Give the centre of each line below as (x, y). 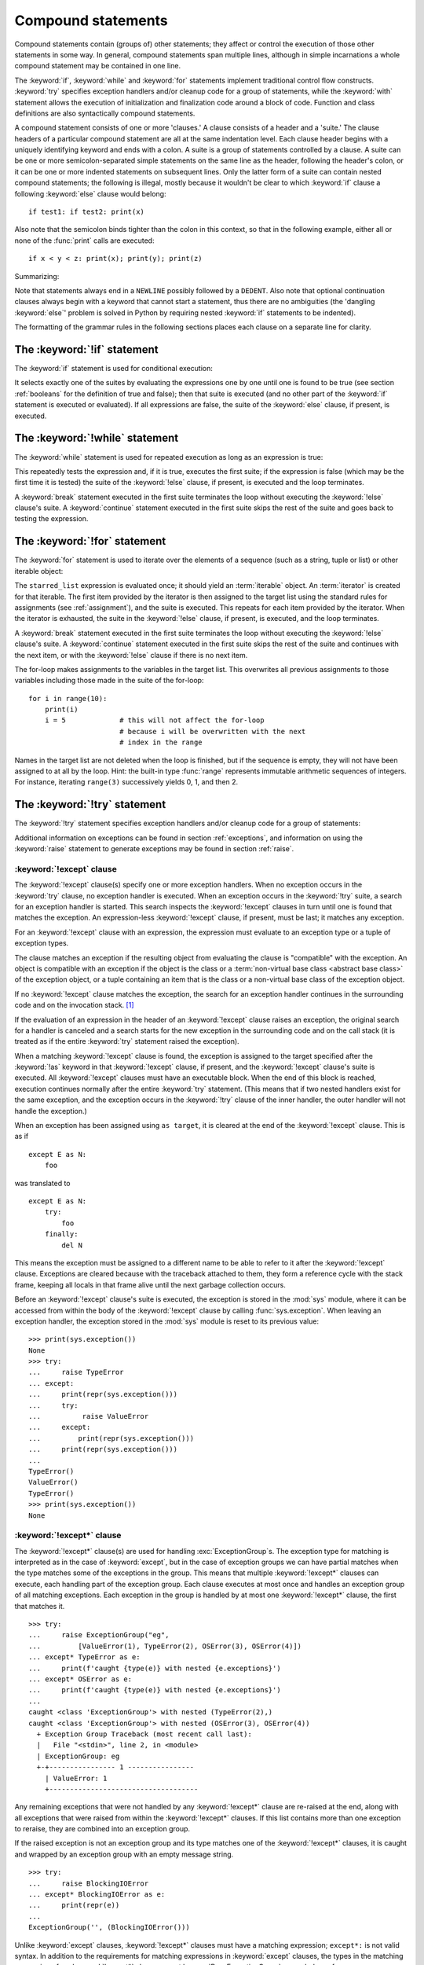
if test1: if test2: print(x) (87, 212)
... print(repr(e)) (74, 1905)
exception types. (42, 943)
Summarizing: (37, 276)
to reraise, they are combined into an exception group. (102, 1829)
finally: (61, 1234)
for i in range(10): (68, 698)
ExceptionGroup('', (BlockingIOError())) (109, 1927)
